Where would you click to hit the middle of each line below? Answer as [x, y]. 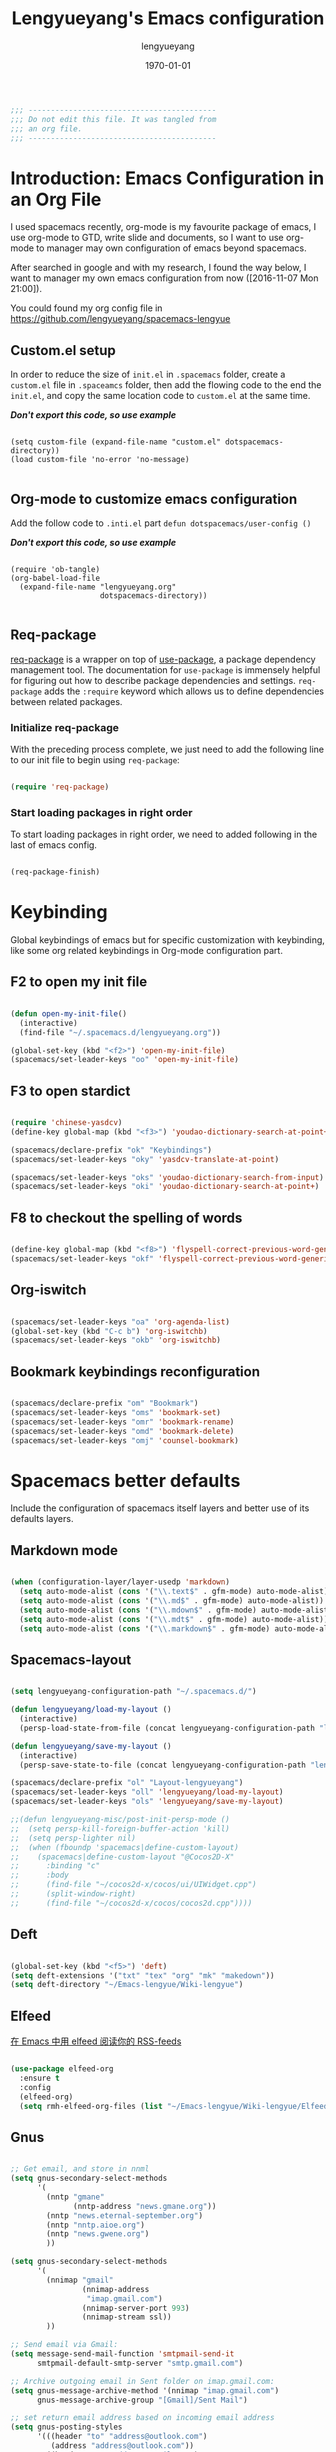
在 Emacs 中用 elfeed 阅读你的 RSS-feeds [96, 2041]
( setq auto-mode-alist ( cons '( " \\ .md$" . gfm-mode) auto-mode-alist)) [172, 1601]
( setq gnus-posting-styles [66, 2427]
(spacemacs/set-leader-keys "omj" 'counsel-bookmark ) [125, 1440]
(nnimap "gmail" [80, 2280]
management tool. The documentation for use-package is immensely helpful [165, 669]
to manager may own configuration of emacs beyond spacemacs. [171, 248]
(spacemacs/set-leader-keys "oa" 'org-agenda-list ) [120, 1322]
